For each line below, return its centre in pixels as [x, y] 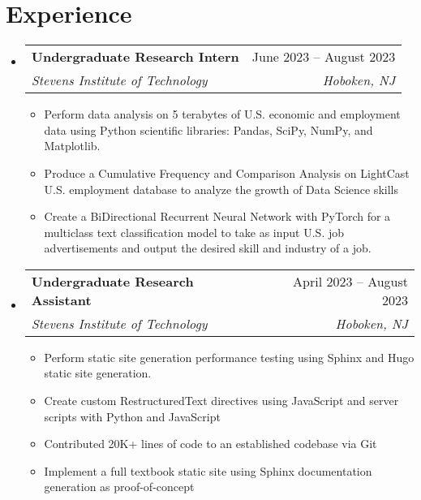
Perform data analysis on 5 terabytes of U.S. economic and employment [222, 114]
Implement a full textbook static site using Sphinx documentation [208, 470]
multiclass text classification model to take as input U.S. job [194, 232]
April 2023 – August [350, 281]
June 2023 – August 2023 [324, 57]
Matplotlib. [72, 146]
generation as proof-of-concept [119, 487]
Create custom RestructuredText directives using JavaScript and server [221, 401]
